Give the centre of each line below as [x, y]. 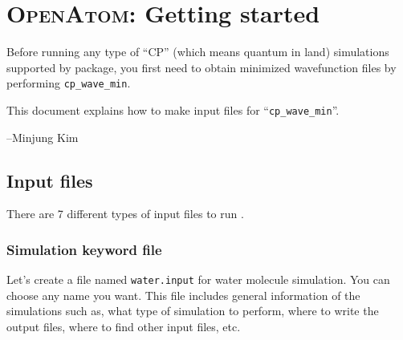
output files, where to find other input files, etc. [124, 327]
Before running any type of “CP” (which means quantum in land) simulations [198, 52]
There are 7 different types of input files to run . [125, 214]
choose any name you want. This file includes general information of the [183, 295]
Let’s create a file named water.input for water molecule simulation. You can [198, 279]
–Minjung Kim [43, 137]
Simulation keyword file [84, 249]
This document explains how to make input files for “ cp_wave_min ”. [173, 109]
